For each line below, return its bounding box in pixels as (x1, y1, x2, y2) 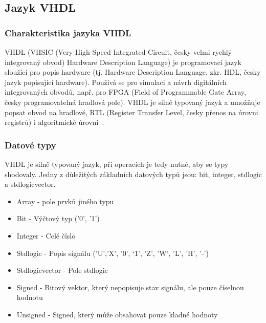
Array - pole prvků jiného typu (16, 196, 114, 206)
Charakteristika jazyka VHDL (5, 26, 131, 39)
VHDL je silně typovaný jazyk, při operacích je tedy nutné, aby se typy (5, 158, 229, 169)
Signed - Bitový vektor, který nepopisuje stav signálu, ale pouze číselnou (16, 282, 244, 292)
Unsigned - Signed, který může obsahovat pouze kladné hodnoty (16, 309, 218, 319)
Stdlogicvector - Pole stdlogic (16, 265, 108, 275)
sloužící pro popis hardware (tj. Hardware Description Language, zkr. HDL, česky (5, 67, 261, 77)
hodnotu (16, 292, 43, 303)
